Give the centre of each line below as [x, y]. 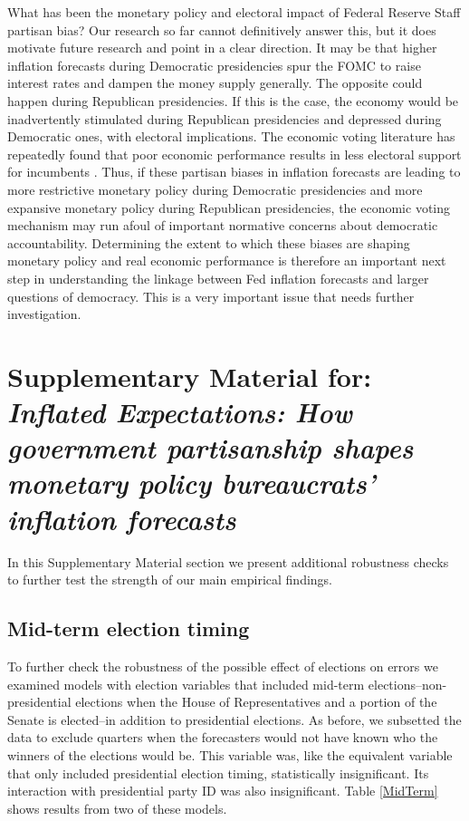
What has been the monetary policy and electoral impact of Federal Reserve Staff [234, 12]
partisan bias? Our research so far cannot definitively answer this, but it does [222, 29]
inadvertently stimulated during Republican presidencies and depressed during [225, 118]
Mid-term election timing [129, 628]
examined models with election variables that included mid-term [186, 684]
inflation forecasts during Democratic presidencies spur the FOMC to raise [214, 65]
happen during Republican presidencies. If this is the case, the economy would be [233, 100]
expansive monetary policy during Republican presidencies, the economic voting [229, 207]
